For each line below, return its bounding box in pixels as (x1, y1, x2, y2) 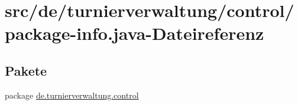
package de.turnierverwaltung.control (5, 89, 139, 101)
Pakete (5, 61, 47, 79)
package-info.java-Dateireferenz (5, 21, 264, 45)
